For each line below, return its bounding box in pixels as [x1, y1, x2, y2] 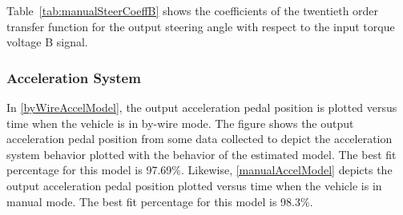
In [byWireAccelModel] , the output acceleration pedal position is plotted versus [6, 99, 397, 115]
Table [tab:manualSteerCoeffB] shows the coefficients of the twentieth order [6, 2, 379, 18]
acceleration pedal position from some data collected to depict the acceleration [6, 130, 393, 147]
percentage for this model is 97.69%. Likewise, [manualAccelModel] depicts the [6, 161, 393, 178]
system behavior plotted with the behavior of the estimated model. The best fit [6, 145, 397, 162]
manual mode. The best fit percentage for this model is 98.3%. [6, 193, 313, 209]
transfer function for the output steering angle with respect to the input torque [6, 18, 395, 34]
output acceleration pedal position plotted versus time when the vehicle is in [6, 177, 382, 193]
